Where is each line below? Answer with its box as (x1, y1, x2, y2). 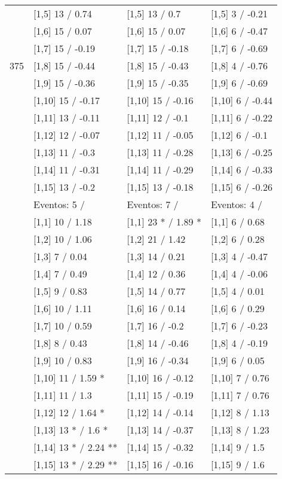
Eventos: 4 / (210, 197, 262, 211)
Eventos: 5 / (33, 197, 85, 211)
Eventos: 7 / (127, 197, 179, 211)
